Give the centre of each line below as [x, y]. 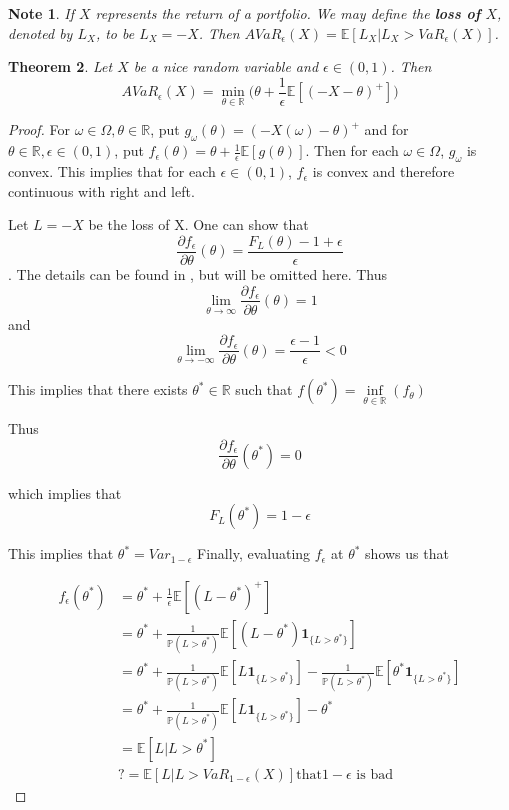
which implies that [65, 492]
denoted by [40, 32]
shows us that [407, 553]
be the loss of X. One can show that [198, 224]
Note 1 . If [41, 13]
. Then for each [352, 150]
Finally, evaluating [254, 553]
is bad [374, 774]
